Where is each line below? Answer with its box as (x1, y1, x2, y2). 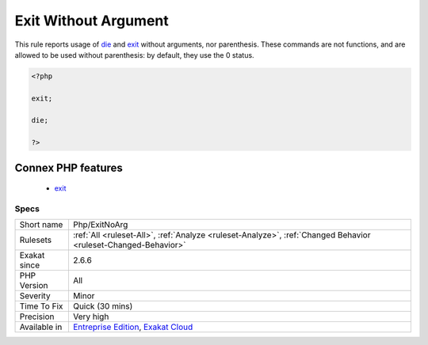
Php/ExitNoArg (72, 219, 128, 230)
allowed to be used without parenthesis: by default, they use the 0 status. (14, 50, 254, 59)
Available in (19, 321, 63, 332)
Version (19, 280, 48, 291)
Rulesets (19, 234, 52, 245)
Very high (72, 311, 109, 322)
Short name (19, 219, 63, 230)
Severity (19, 290, 51, 301)
